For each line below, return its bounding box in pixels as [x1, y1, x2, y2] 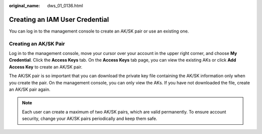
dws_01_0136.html [47, 3, 83, 8]
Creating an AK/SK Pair [9, 40, 65, 47]
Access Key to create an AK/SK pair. [9, 64, 82, 70]
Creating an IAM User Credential [9, 15, 109, 24]
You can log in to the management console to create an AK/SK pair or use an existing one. [9, 28, 189, 34]
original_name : [9, 3, 40, 8]
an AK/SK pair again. [9, 86, 50, 92]
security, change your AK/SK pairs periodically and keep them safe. [22, 116, 158, 121]
